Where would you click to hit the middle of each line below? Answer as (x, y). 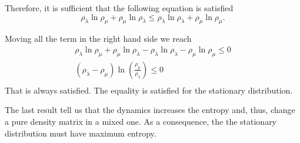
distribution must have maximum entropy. (81, 133)
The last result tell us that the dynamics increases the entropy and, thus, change (150, 110)
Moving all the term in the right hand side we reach (98, 39)
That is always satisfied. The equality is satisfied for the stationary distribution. (149, 90)
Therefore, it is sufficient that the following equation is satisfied (119, 8)
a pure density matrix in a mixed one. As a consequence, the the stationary (141, 122)
